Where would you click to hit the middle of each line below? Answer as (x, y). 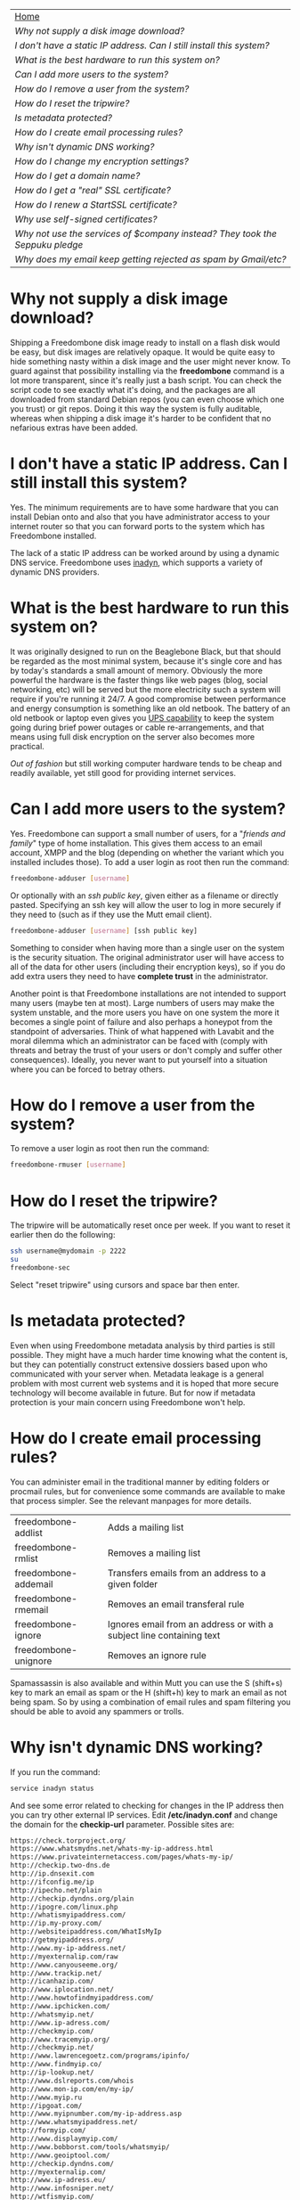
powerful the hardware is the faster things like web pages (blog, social (139, 680)
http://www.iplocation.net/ (62, 1990)
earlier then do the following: (63, 1235)
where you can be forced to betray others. (88, 1069)
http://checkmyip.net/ (52, 2048)
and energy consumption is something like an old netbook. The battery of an (150, 708)
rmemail (32, 1609)
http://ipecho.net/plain (56, 1890)
